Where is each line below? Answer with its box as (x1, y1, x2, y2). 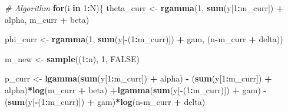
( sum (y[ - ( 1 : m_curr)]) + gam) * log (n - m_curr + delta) (5, 95, 206, 107)
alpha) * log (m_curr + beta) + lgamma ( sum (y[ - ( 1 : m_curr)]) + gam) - (5, 83, 267, 96)
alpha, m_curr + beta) (5, 13, 90, 25)
